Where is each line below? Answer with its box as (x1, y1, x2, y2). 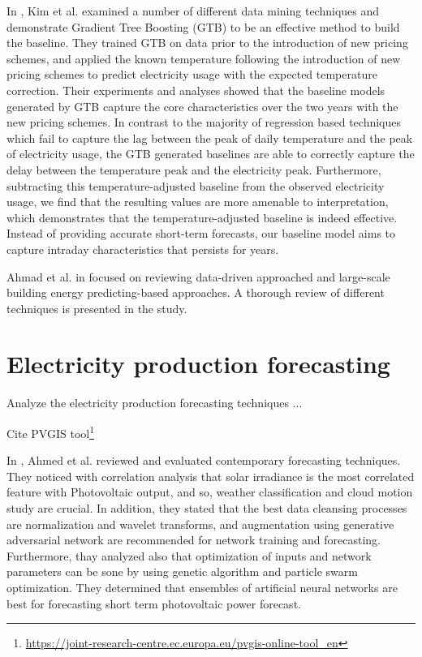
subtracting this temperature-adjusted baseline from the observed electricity (6, 177, 385, 194)
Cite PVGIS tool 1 (6, 423, 95, 441)
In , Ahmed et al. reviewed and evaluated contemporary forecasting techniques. (6, 452, 401, 469)
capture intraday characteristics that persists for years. (6, 240, 279, 257)
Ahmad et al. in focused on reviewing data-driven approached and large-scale (6, 268, 390, 285)
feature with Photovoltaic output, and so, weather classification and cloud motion (6, 483, 413, 500)
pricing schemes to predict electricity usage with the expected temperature (6, 66, 377, 83)
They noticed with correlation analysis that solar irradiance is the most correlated (6, 467, 415, 484)
